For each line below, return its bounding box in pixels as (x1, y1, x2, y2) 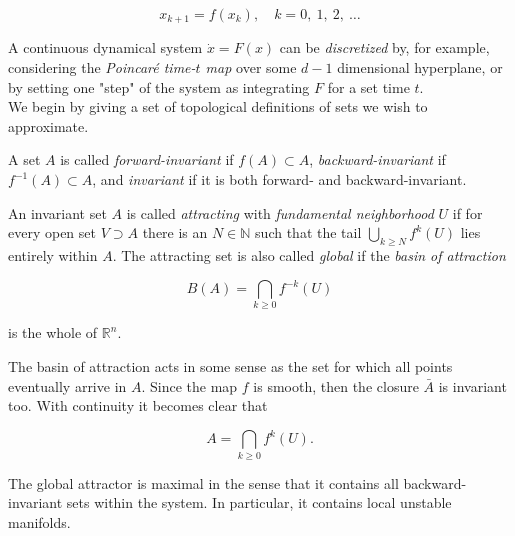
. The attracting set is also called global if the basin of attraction (112, 245, 506, 265)
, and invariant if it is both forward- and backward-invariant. (92, 169, 467, 190)
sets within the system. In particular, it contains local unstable (66, 492, 452, 513)
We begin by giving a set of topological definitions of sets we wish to (8, 96, 428, 117)
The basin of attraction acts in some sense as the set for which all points (8, 356, 453, 377)
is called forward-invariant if (60, 149, 234, 170)
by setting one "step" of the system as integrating (8, 76, 310, 97)
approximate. (8, 115, 89, 136)
